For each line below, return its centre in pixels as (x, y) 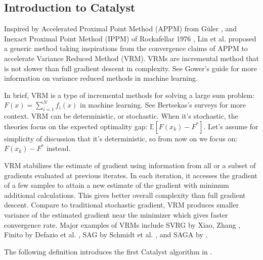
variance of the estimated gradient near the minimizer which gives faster (116, 214)
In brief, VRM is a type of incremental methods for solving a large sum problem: (129, 95)
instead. (58, 148)
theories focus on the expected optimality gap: (76, 126)
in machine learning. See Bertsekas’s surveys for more (163, 105)
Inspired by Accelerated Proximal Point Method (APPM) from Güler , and (121, 29)
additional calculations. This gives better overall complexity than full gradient (125, 195)
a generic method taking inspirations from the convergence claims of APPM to (126, 48)
